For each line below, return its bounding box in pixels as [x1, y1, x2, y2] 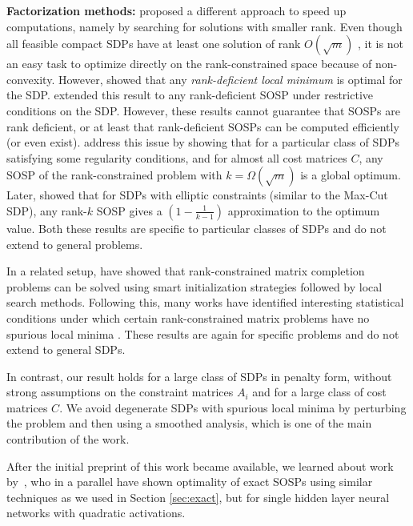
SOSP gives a [96, 202, 162, 219]
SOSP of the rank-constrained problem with [6, 167, 223, 183]
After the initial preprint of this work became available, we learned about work [6, 457, 394, 474]
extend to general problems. [6, 235, 143, 252]
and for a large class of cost [252, 383, 387, 400]
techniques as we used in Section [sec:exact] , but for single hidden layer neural [6, 488, 390, 505]
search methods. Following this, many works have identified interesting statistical [6, 294, 404, 311]
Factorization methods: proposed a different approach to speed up [6, 2, 347, 18]
